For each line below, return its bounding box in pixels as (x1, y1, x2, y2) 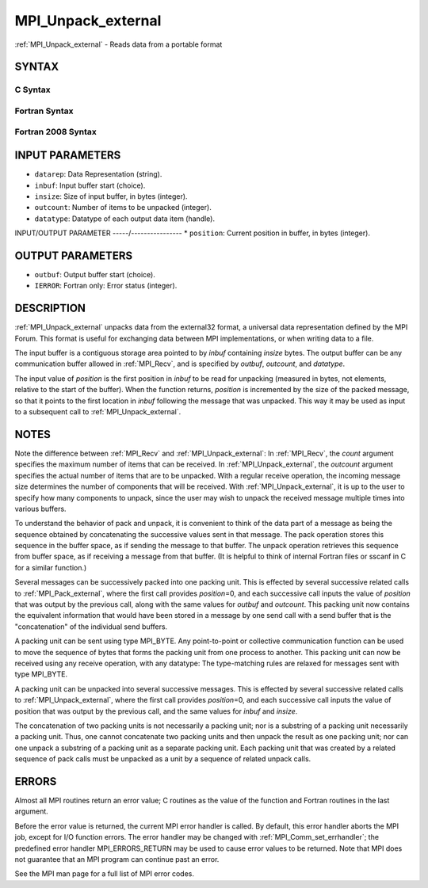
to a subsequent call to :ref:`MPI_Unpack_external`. (14, 407, 182, 417)
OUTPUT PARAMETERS (14, 249, 133, 262)
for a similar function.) (14, 562, 87, 572)
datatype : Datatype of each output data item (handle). (34, 214, 216, 223)
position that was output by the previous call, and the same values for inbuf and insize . (14, 706, 298, 716)
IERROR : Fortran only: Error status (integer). (34, 281, 178, 291)
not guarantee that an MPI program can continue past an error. (14, 854, 220, 863)
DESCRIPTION (14, 302, 86, 315)
